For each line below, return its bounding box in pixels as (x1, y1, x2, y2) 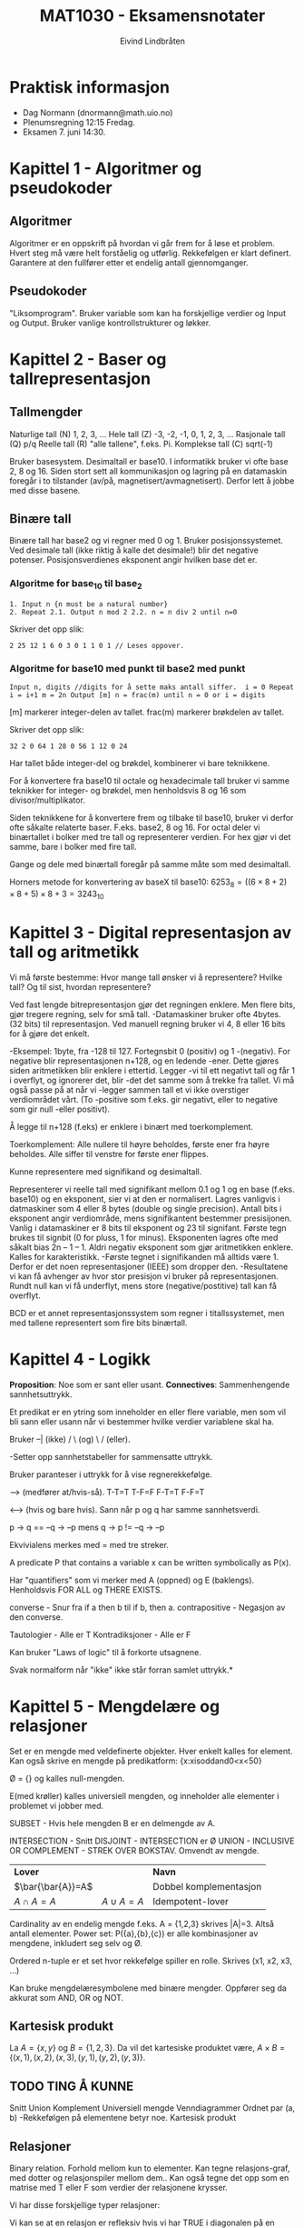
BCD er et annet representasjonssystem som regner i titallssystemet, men (9, 1307, 285, 1318)
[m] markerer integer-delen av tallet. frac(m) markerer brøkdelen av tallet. (9, 706, 284, 718)
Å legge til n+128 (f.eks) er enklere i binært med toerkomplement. (9, 1121, 254, 1132)
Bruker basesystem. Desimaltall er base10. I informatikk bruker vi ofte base (9, 455, 289, 466)
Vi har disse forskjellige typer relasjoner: (9, 2200, 161, 2211)
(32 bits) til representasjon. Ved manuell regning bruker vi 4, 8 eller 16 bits (9, 1018, 286, 1029)
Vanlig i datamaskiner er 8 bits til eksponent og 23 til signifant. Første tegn (9, 1222, 288, 1233)
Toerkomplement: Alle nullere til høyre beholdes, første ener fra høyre (9, 1138, 270, 1150)
